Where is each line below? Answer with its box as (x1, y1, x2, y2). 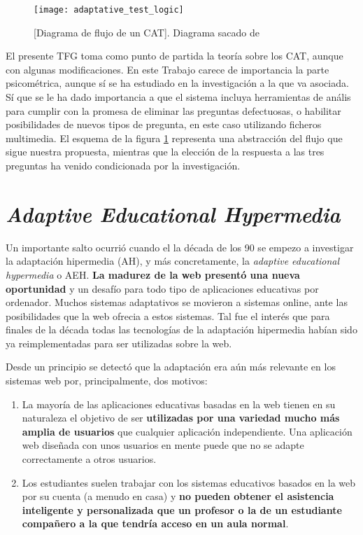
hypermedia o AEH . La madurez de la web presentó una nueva (6, 267, 300, 282)
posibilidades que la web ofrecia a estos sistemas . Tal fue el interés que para (6, 308, 330, 323)
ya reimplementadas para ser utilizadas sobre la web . (6, 335, 232, 350)
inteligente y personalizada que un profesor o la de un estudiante (22, 502, 342, 517)
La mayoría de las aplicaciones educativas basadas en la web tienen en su (22, 396, 336, 411)
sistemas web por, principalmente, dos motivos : (6, 373, 208, 388)
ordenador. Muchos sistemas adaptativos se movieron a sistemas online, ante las (6, 295, 348, 310)
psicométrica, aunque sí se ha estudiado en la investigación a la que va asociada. (6, 76, 349, 90)
